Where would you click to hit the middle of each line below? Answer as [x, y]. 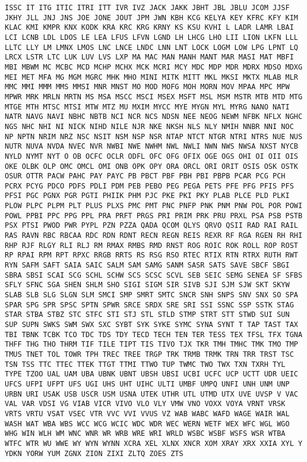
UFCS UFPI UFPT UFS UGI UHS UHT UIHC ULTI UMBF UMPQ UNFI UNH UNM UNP [147, 384]
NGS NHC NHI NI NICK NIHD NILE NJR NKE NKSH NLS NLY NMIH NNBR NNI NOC [149, 126]
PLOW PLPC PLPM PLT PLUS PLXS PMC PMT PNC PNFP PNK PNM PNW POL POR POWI [154, 206]
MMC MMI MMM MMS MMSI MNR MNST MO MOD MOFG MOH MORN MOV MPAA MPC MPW [147, 87]
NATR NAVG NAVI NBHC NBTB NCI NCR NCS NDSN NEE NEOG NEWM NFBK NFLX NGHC [154, 117]
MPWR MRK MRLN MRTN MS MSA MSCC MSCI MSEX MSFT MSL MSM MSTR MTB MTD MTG [154, 97]
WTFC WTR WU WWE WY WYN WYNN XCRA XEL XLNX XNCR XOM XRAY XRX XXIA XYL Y [154, 443]
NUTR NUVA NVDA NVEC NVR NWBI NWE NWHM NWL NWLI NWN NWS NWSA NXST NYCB [151, 147]
